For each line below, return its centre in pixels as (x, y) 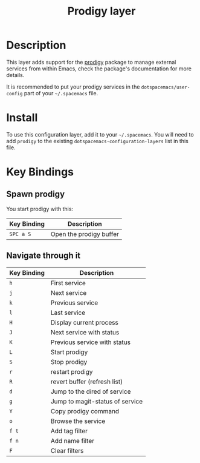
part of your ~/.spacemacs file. (61, 93)
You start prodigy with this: (40, 209)
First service (68, 283)
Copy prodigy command (85, 411)
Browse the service (78, 421)
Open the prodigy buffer (85, 234)
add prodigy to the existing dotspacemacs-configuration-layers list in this (97, 141)
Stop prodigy (69, 362)
